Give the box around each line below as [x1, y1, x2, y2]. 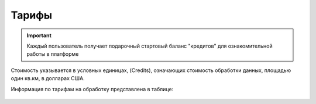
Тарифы [11, 9, 53, 21]
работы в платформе [26, 51, 79, 58]
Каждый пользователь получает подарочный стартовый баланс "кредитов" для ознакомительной [26, 42, 273, 49]
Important [26, 32, 52, 39]
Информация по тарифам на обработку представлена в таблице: [11, 85, 174, 92]
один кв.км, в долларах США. [11, 75, 85, 82]
